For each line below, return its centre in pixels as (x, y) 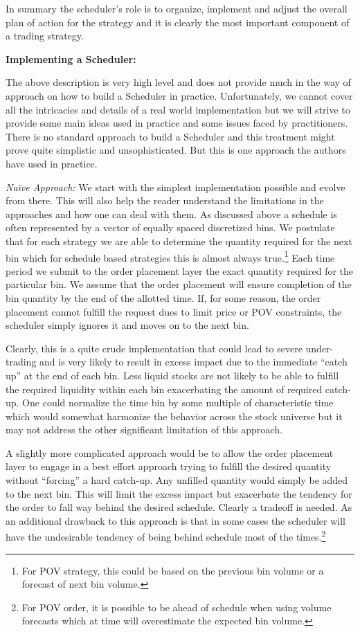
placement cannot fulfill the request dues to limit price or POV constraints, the (174, 311)
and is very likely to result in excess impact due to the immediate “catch (193, 362)
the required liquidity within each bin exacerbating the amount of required (164, 389)
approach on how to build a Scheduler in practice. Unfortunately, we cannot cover (179, 95)
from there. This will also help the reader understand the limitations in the (165, 200)
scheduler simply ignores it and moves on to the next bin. (127, 325)
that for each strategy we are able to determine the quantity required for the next (179, 241)
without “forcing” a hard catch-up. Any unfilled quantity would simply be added (177, 480)
